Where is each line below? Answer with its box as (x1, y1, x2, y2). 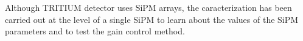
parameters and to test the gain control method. (5, 25, 185, 37)
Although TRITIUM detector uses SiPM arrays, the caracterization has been (5, 1, 292, 13)
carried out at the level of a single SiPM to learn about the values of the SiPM (5, 13, 299, 25)
